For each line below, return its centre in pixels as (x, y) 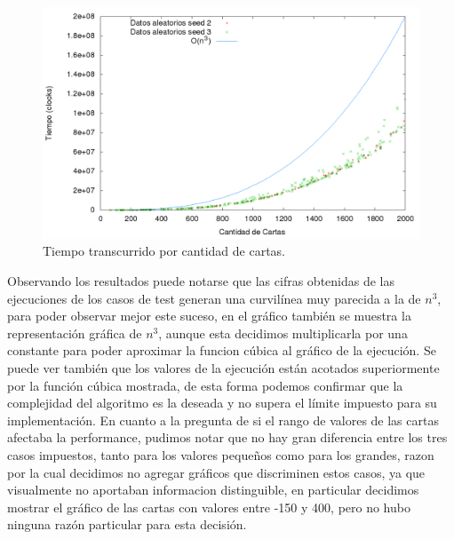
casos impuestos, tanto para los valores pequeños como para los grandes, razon (221, 454)
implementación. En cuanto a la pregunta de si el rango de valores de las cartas (223, 420)
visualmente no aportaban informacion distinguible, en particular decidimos (213, 490)
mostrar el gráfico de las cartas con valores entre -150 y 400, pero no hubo (209, 507)
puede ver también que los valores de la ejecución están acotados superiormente (223, 368)
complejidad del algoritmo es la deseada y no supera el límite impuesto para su (222, 403)
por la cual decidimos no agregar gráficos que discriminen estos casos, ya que (216, 472)
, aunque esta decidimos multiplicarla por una (283, 333)
